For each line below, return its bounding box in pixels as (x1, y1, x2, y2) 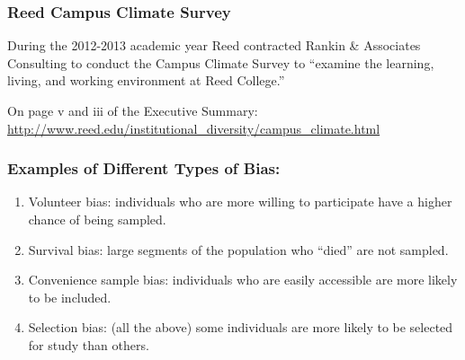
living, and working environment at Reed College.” (7, 71, 285, 90)
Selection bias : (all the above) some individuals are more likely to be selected (28, 318, 453, 337)
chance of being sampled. (28, 210, 166, 228)
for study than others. (28, 335, 149, 354)
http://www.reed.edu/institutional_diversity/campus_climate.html (7, 119, 380, 137)
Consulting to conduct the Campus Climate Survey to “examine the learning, (7, 53, 434, 72)
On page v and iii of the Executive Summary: (7, 101, 258, 119)
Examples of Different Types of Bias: (7, 157, 281, 180)
